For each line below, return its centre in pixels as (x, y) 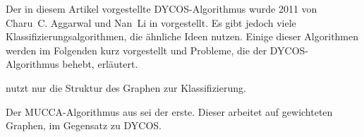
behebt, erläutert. (100, 64)
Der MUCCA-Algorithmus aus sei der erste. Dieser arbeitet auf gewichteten (169, 111)
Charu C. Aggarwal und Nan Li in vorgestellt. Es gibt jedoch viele (151, 22)
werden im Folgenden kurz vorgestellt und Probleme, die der (136, 50)
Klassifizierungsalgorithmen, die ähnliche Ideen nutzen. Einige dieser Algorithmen (182, 36)
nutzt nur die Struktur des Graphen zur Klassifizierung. (126, 87)
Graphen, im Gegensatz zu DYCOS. (84, 125)
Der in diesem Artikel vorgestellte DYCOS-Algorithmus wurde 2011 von (162, 8)
